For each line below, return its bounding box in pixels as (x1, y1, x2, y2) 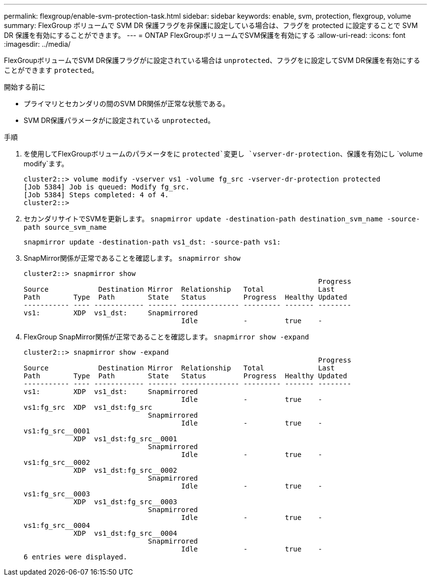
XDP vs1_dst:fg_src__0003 (73, 498, 177, 506)
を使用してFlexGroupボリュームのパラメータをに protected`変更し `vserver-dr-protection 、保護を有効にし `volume (24, 150, 423, 158)
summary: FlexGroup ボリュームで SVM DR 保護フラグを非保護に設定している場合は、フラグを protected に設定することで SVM (4, 21, 418, 30)
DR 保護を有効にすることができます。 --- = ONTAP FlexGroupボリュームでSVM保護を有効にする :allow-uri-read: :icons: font (4, 31, 406, 39)
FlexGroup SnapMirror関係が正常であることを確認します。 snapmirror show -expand (24, 333, 309, 341)
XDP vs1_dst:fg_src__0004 (73, 529, 177, 537)
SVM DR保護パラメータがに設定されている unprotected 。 (24, 116, 215, 124)
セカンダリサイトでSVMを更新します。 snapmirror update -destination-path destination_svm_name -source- (24, 214, 420, 223)
